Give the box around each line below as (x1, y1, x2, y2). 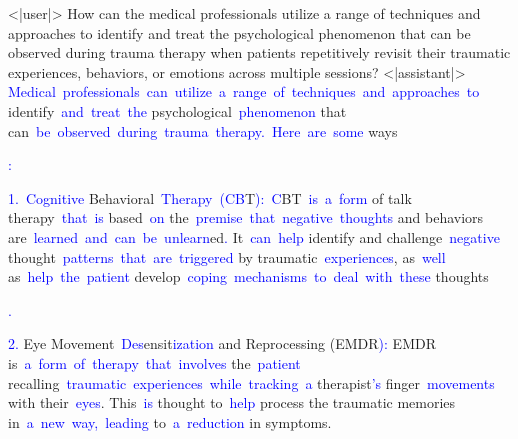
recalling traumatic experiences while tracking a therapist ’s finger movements (8, 372, 495, 393)
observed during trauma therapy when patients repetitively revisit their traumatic (8, 42, 511, 63)
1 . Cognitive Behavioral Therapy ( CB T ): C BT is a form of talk (8, 187, 412, 208)
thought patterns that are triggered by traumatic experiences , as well (8, 246, 446, 267)
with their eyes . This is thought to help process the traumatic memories (8, 392, 456, 413)
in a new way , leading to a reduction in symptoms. (8, 411, 332, 432)
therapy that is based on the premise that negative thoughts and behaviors (8, 207, 484, 228)
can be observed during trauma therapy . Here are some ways (8, 120, 398, 141)
